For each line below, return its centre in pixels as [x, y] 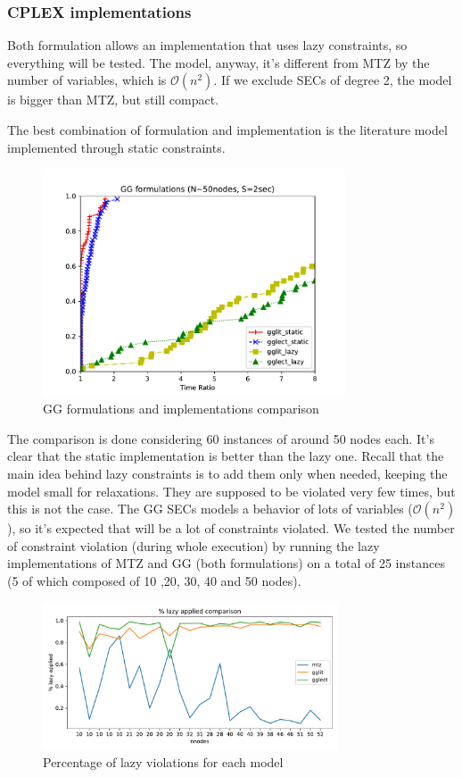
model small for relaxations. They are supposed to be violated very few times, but [231, 491]
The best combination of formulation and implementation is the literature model [227, 129]
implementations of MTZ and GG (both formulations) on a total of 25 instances [226, 563]
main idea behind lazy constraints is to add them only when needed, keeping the [227, 473]
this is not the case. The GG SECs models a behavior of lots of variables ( [210, 509]
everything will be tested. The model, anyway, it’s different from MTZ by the [219, 62]
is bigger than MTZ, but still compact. [113, 100]
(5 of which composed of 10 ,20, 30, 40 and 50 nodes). [154, 580]
